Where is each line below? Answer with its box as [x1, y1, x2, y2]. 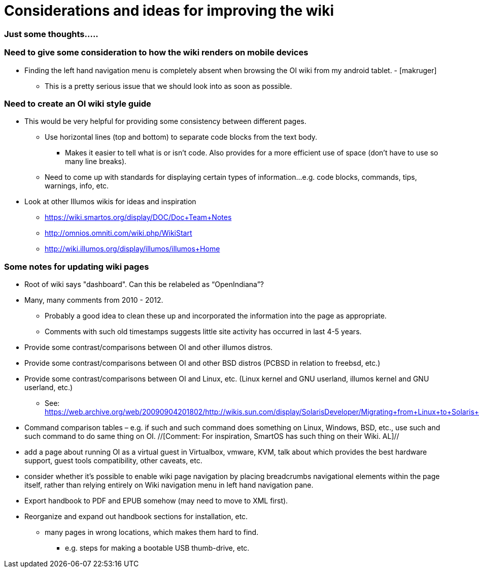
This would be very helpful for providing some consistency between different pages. [24, 117, 306, 126]
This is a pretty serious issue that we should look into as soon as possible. [45, 81, 292, 90]
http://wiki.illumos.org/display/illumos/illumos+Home [45, 244, 220, 253]
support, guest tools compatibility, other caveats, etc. [24, 456, 202, 465]
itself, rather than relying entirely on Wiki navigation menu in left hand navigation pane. [24, 481, 314, 489]
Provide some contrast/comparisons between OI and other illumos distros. [24, 343, 273, 352]
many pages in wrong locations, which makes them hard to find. [45, 528, 259, 536]
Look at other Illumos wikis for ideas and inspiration [24, 197, 196, 206]
